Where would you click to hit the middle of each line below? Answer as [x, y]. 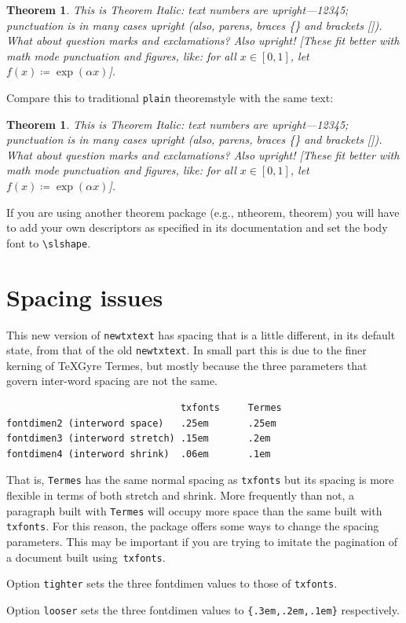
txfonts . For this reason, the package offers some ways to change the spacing [193, 526]
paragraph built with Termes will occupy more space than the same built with [194, 510]
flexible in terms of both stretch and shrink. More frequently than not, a [181, 495]
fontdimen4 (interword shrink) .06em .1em [139, 454]
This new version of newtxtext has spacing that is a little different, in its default [201, 334]
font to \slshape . [49, 242]
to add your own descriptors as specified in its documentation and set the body [197, 227]
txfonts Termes [231, 408]
